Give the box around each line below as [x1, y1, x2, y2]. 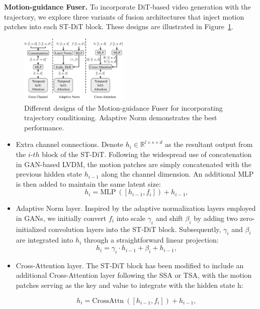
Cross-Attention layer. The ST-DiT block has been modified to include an [16, 260, 244, 270]
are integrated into [16, 235, 73, 245]
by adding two [194, 212, 238, 223]
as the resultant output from [164, 139, 253, 149]
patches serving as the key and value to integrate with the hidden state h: [16, 280, 243, 290]
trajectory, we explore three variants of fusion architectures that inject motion [4, 11, 244, 22]
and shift [155, 212, 183, 223]
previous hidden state [16, 169, 82, 179]
